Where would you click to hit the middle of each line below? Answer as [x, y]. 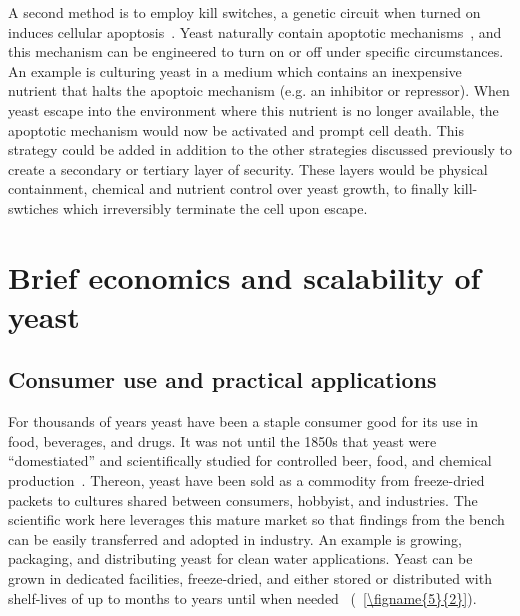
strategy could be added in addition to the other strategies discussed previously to [260, 149]
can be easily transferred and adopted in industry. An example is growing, [235, 538]
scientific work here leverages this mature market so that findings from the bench [256, 519]
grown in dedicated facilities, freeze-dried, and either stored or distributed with [250, 578]
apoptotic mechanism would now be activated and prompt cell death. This [236, 129]
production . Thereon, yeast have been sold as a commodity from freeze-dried [246, 480]
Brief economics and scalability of [244, 276]
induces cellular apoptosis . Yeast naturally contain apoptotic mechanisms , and [255, 31]
